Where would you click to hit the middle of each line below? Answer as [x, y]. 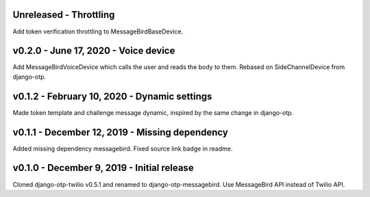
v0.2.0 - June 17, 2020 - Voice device [94, 51]
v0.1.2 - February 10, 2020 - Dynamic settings [112, 96]
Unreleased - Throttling [64, 15]
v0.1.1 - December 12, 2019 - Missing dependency [121, 132]
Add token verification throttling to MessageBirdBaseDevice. [98, 31]
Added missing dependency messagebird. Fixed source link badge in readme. [123, 148]
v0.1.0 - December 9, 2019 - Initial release [103, 168]
